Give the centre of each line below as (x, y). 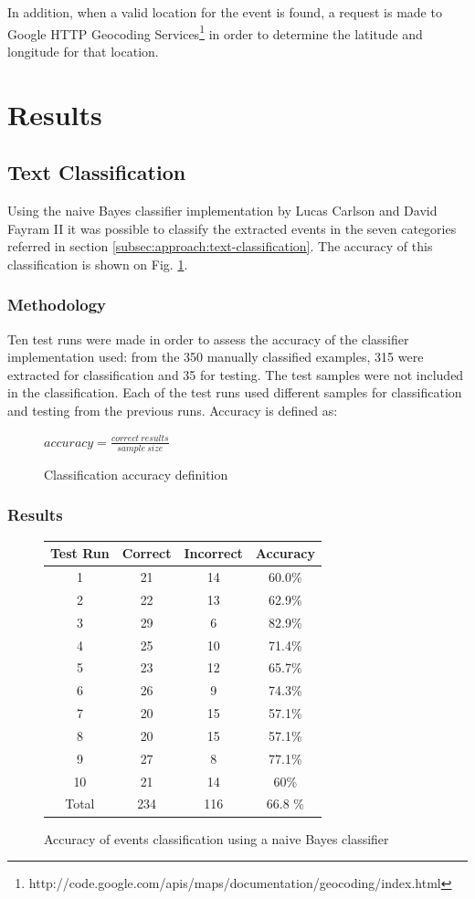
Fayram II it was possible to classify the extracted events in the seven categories (232, 228)
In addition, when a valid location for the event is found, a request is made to (225, 12)
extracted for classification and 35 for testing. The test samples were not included (236, 374)
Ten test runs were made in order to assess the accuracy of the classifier (208, 338)
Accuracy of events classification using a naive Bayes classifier (216, 838)
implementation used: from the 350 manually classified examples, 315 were (216, 357)
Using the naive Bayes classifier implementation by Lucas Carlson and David (222, 211)
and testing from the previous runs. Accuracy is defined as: (173, 410)
